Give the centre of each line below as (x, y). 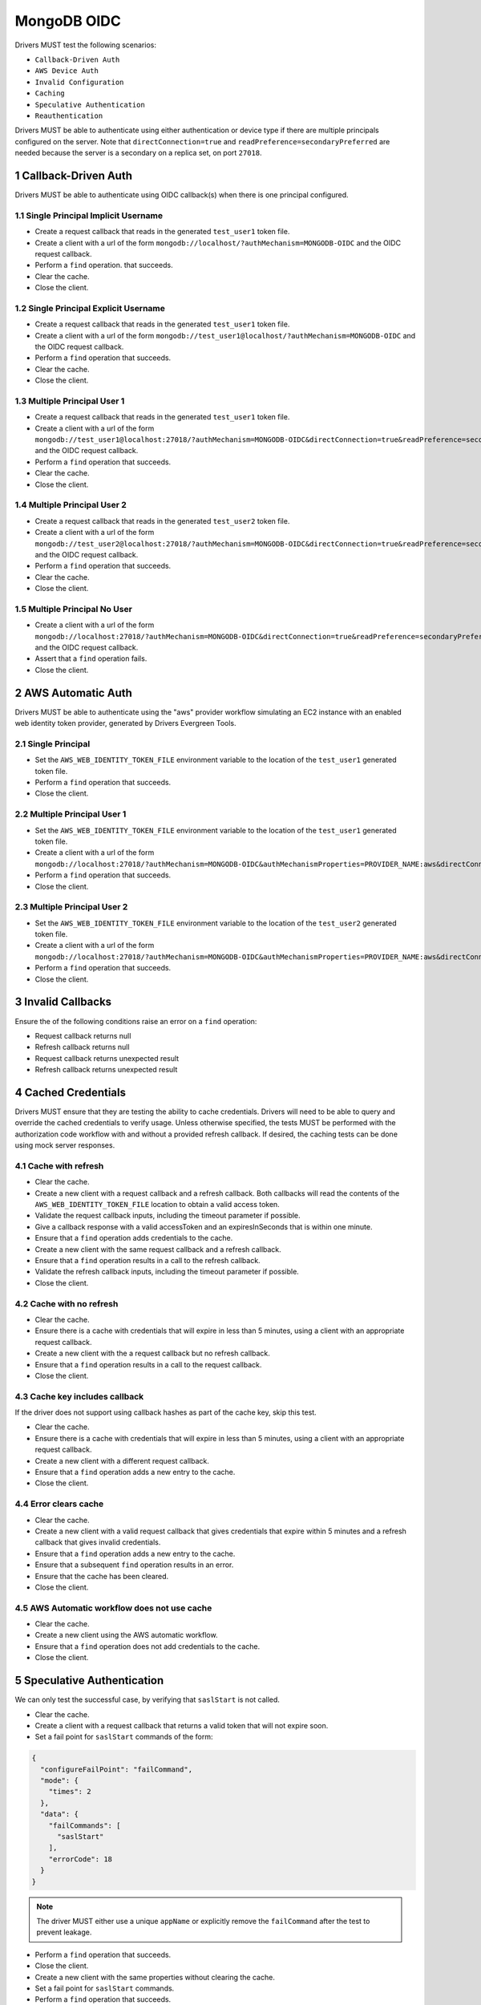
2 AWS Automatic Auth (73, 693)
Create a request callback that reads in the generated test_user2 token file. (162, 520)
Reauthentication (69, 115)
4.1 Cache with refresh (59, 1165)
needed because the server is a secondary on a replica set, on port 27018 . (138, 153)
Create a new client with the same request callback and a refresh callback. (158, 1249)
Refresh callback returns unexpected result (106, 1070)
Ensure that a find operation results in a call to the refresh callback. (148, 1261)
